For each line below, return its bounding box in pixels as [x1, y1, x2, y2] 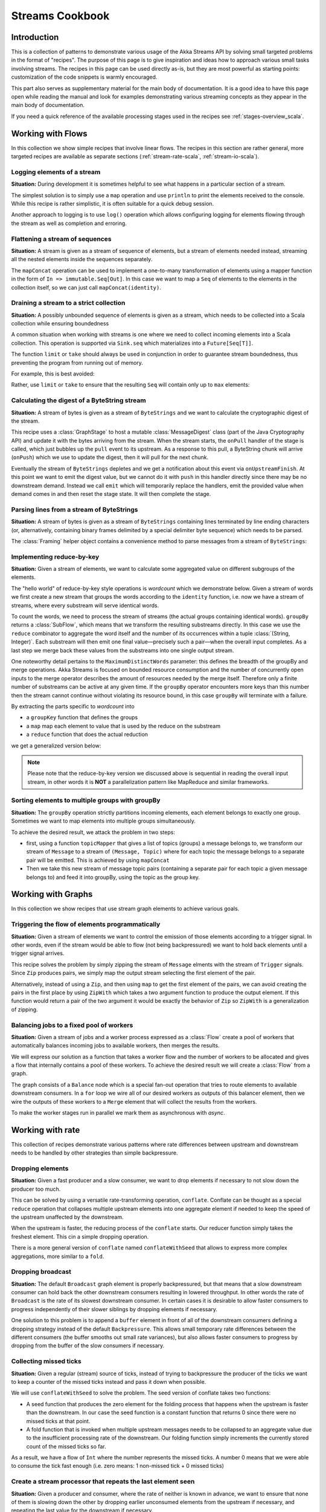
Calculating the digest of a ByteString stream [11, 396, 146, 405]
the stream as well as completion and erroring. [11, 220, 127, 227]
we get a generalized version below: [11, 741, 101, 749]
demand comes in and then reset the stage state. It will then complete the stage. [11, 490, 211, 498]
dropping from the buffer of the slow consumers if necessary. [11, 1342, 165, 1349]
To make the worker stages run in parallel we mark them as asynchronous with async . [11, 1109, 226, 1116]
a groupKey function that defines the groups [26, 714, 138, 721]
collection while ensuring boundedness [11, 320, 109, 327]
